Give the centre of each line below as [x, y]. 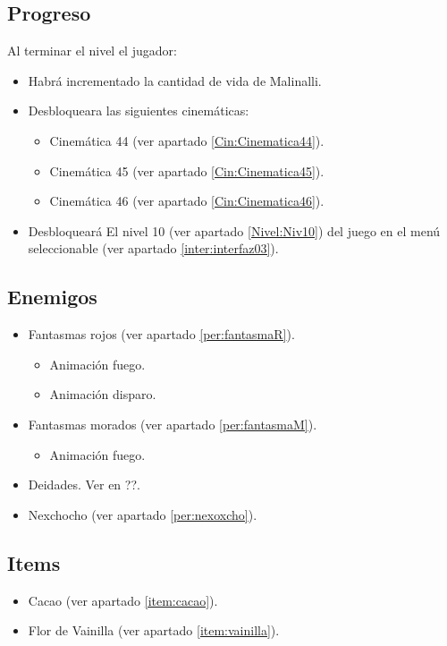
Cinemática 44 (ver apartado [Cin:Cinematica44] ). [187, 140]
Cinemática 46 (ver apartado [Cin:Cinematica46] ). [187, 201]
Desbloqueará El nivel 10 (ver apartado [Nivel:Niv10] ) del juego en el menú [234, 230]
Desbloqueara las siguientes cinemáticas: [139, 110]
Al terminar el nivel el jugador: [92, 51]
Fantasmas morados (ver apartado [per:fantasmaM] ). [173, 424]
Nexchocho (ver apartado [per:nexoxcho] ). [143, 514]
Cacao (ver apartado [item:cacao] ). [123, 600]
